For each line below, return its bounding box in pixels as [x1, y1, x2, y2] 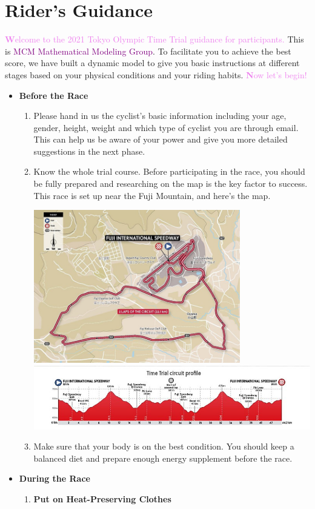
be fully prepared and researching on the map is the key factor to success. [33, 177, 308, 190]
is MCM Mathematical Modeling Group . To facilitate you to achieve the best [5, 44, 291, 57]
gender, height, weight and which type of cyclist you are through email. [33, 121, 299, 133]
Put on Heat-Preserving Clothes [33, 493, 171, 505]
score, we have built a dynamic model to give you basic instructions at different [5, 56, 300, 69]
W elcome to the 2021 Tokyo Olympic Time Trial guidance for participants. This [5, 33, 304, 46]
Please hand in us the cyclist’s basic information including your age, [33, 109, 287, 122]
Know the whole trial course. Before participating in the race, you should [33, 165, 305, 178]
